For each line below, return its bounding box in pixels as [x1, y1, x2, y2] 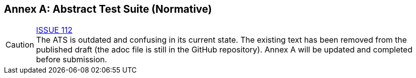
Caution [5, 40, 35, 50]
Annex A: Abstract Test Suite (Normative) [4, 3, 212, 15]
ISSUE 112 [36, 25, 72, 35]
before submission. [36, 54, 107, 65]
